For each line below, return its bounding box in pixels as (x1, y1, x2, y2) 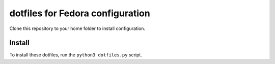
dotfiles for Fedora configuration (9, 8, 150, 19)
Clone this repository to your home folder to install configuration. (9, 25, 145, 31)
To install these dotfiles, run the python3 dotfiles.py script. (9, 52, 142, 58)
